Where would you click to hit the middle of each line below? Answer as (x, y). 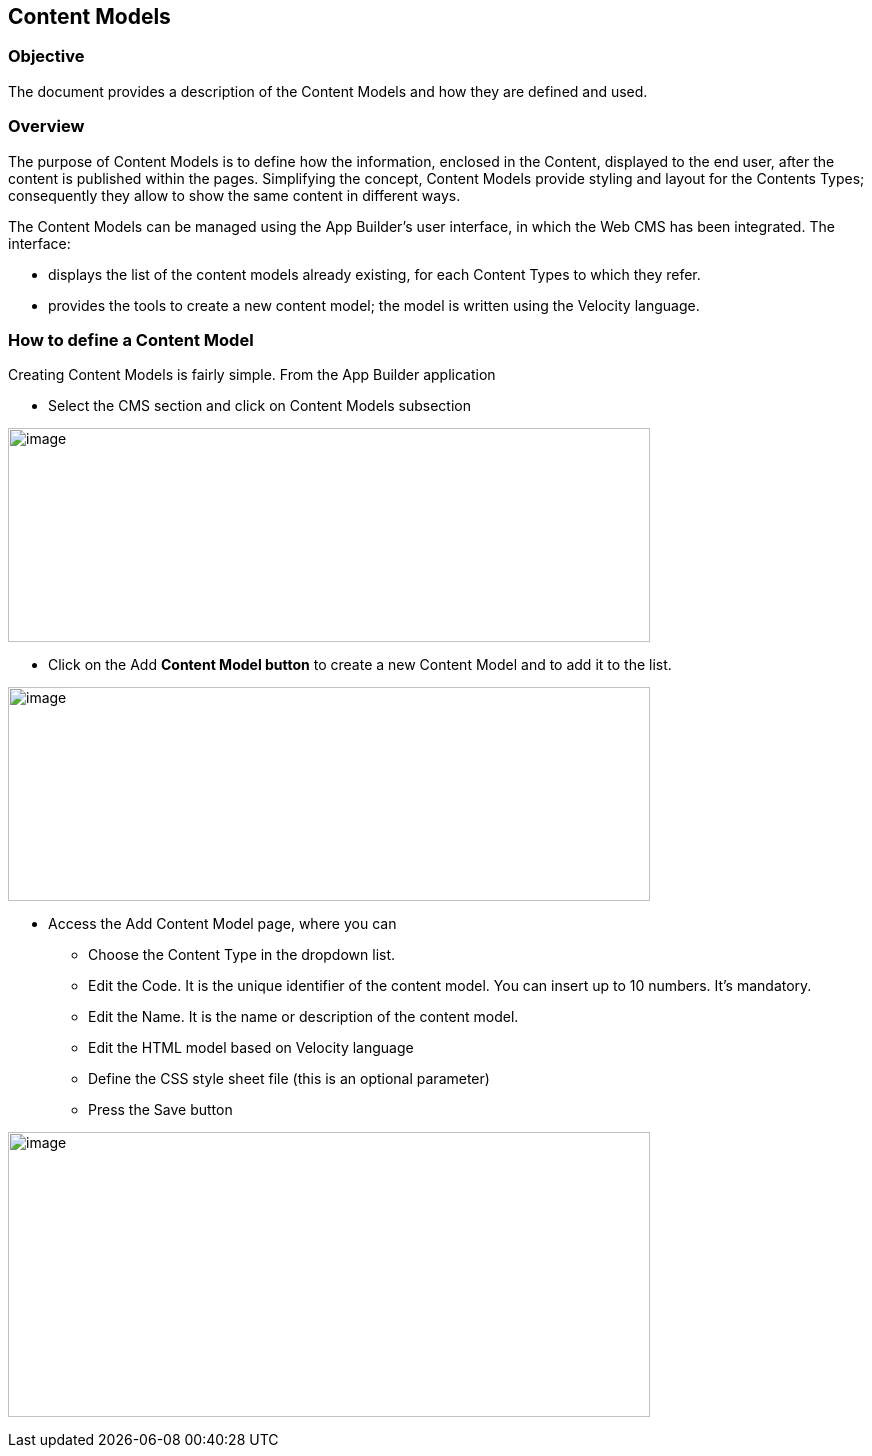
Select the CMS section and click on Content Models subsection (259, 406)
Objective (46, 56)
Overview (46, 126)
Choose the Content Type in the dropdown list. (242, 955)
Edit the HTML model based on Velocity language (251, 1048)
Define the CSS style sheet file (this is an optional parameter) (289, 1079)
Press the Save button (160, 1110)
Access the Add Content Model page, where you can (222, 924)
